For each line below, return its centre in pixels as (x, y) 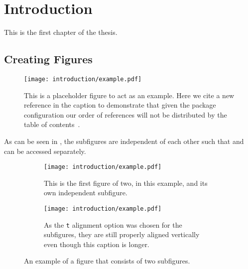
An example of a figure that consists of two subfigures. (107, 261)
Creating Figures (48, 59)
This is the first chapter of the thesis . (61, 32)
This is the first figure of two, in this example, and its (126, 183)
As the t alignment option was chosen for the (113, 224)
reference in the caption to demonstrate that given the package (120, 105)
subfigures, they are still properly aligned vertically (122, 234)
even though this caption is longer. (97, 244)
